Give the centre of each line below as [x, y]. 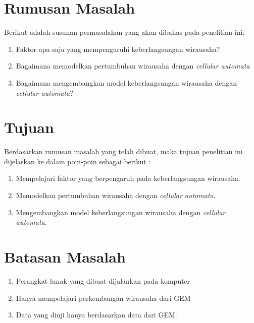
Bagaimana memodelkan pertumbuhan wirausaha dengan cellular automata [133, 66]
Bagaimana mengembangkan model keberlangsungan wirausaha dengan [126, 82]
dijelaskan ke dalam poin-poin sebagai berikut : [78, 161]
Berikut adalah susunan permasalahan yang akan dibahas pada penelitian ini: [124, 32]
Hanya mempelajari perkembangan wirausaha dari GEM [103, 298]
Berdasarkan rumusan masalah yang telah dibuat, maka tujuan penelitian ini [123, 151]
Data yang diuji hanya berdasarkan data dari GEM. [96, 315]
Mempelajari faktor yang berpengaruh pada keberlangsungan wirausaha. [128, 178]
